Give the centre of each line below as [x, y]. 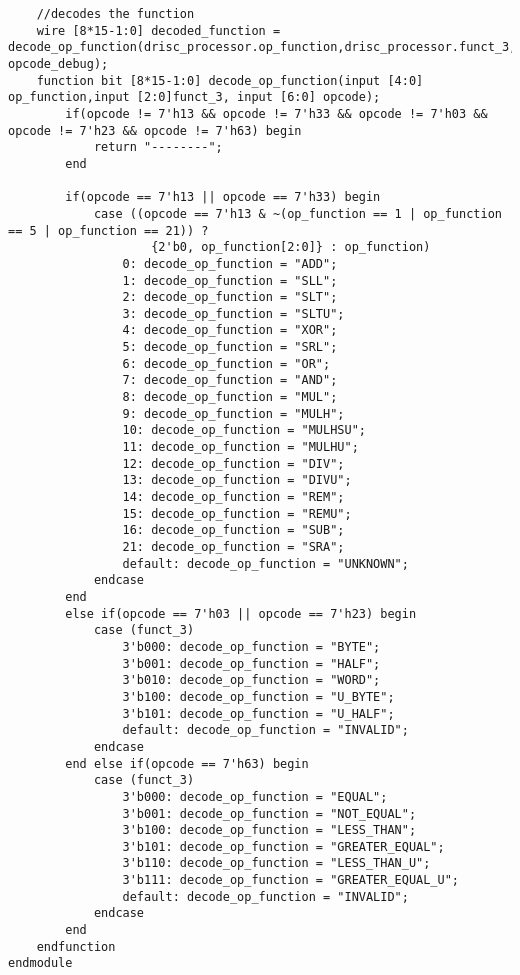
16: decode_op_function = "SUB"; [233, 530]
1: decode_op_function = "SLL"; [230, 280]
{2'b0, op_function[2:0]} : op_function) [291, 247]
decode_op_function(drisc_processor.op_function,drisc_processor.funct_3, [262, 47]
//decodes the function [115, 14]
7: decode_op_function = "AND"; [230, 380]
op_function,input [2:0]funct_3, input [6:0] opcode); [194, 97]
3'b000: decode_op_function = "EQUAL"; [255, 796]
